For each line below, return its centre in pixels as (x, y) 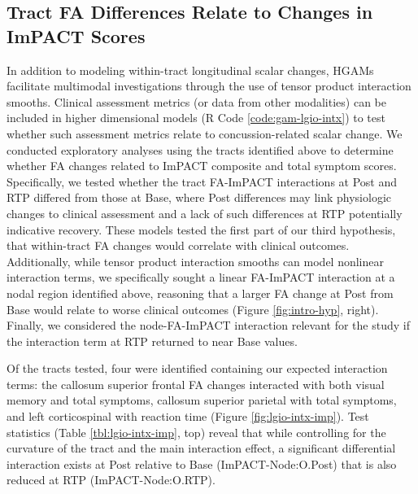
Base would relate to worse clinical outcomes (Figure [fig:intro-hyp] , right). (193, 309)
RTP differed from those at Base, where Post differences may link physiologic (199, 197)
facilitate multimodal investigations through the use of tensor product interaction (209, 86)
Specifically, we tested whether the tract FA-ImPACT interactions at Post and (202, 181)
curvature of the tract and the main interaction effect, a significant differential (201, 448)
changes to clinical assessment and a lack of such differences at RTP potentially (205, 213)
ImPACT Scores (76, 35)
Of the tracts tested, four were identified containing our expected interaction (197, 368)
